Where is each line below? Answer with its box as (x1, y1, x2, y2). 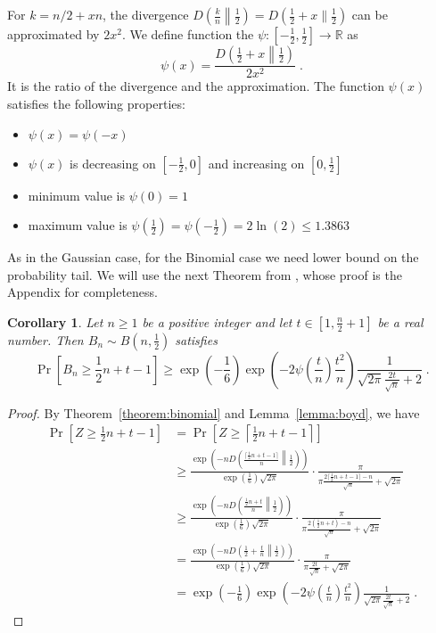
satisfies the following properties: (7, 94, 185, 112)
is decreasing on (70, 153, 156, 172)
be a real (377, 312, 424, 331)
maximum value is (28, 216, 128, 234)
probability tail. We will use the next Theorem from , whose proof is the (7, 265, 402, 284)
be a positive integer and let (142, 312, 292, 331)
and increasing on (208, 153, 305, 172)
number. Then (7, 330, 84, 349)
